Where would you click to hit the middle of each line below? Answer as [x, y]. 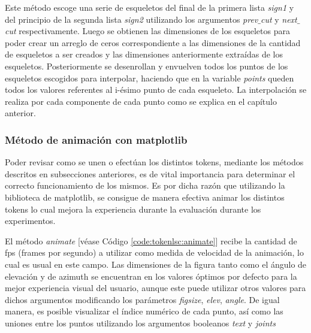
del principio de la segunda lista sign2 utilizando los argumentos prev [132, 19]
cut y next [279, 19]
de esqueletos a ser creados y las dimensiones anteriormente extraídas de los [144, 54]
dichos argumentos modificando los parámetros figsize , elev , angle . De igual [142, 299]
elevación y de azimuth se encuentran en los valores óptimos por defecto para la [151, 276]
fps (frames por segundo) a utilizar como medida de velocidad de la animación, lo [154, 252]
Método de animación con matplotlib [96, 139]
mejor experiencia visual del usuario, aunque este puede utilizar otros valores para [155, 288]
